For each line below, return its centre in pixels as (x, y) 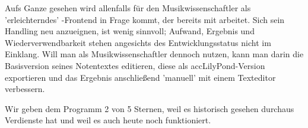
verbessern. (25, 89)
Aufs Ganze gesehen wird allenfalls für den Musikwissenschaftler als (128, 8)
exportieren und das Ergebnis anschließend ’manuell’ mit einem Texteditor (140, 77)
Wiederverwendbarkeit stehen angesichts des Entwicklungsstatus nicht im (138, 42)
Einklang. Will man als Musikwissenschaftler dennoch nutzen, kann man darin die (154, 54)
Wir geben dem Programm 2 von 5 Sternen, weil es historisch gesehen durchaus (150, 108)
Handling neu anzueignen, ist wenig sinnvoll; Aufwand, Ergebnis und (130, 31)
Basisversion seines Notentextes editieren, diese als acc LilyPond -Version (135, 65)
